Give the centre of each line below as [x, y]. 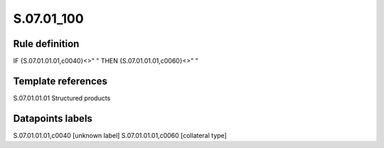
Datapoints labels [53, 118]
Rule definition [46, 44]
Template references [60, 81]
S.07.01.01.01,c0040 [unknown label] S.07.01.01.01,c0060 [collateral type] [120, 135]
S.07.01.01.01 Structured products [62, 98]
